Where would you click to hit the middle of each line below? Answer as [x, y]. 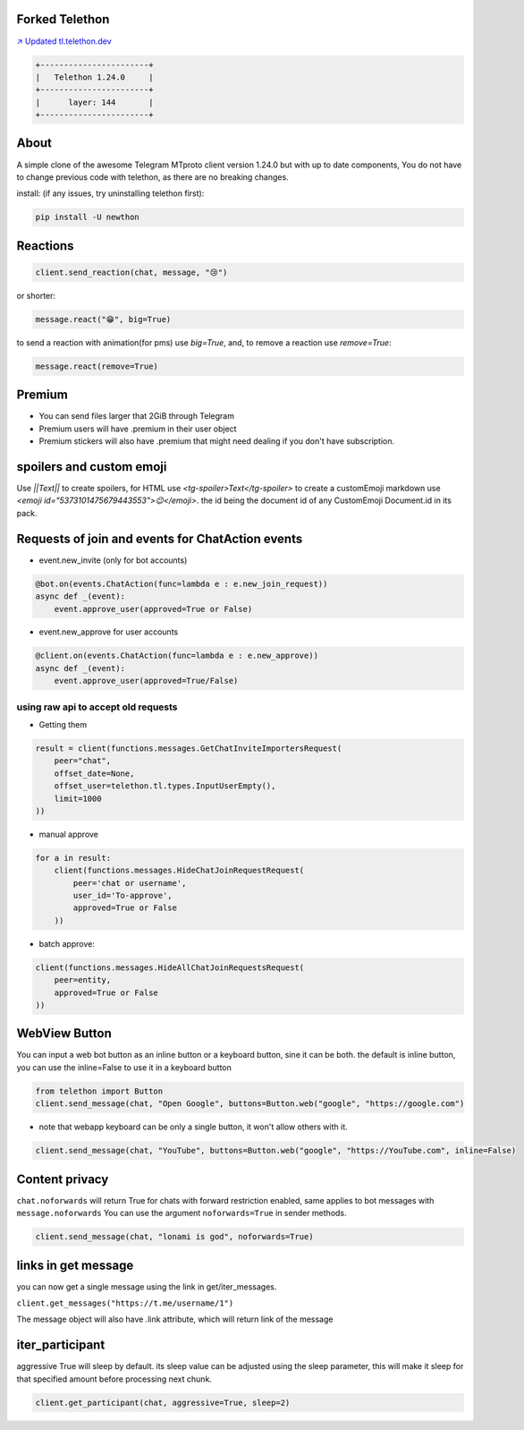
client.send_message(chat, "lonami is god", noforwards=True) [174, 1237]
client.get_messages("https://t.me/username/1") [125, 1303]
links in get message [75, 1265]
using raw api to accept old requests [97, 707]
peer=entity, [83, 980]
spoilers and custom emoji [92, 467]
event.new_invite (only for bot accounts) [113, 560]
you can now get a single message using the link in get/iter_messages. [147, 1286]
